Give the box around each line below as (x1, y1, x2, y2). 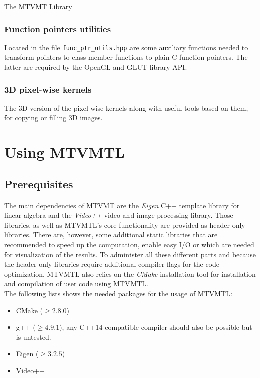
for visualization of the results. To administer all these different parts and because (4, 249, 256, 259)
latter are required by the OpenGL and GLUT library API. (4, 62, 187, 72)
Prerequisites (4, 176, 73, 192)
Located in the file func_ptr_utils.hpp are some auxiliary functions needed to (4, 42, 248, 52)
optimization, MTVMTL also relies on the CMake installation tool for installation (4, 268, 256, 279)
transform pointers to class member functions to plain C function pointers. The (4, 52, 248, 62)
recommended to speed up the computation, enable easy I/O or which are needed (4, 239, 254, 250)
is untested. (16, 331, 51, 342)
